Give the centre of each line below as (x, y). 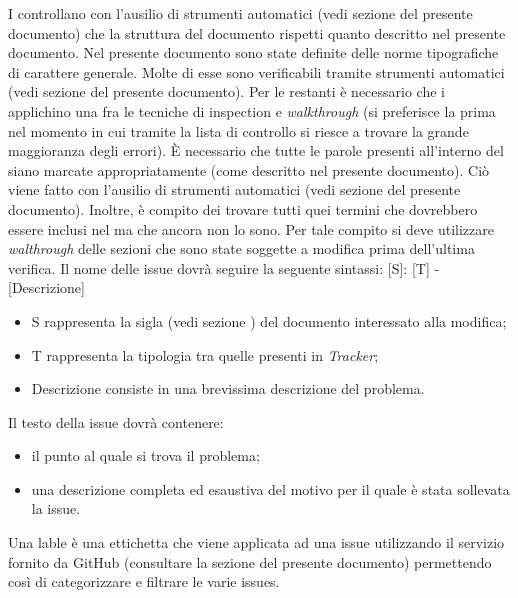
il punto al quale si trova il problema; (145, 455)
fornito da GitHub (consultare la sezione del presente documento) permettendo (250, 561)
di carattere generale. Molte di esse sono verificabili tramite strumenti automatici (256, 71)
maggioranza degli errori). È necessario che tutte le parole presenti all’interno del (256, 150)
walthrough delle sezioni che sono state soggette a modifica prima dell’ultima (241, 248)
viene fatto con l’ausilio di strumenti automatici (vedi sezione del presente (234, 189)
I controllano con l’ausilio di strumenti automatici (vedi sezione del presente (240, 13)
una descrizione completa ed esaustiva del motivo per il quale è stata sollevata (270, 488)
